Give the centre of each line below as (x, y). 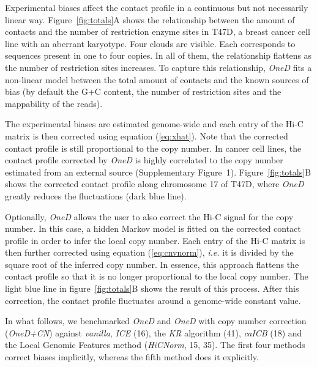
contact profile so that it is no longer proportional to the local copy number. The (157, 276)
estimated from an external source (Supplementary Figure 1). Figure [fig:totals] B (158, 172)
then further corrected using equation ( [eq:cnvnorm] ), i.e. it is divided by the (149, 252)
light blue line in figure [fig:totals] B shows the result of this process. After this (152, 288)
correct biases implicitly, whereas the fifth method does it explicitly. (132, 357)
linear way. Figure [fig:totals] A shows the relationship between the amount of (150, 19)
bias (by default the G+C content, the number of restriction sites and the (143, 91)
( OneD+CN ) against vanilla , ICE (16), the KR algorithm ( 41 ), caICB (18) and (154, 332)
